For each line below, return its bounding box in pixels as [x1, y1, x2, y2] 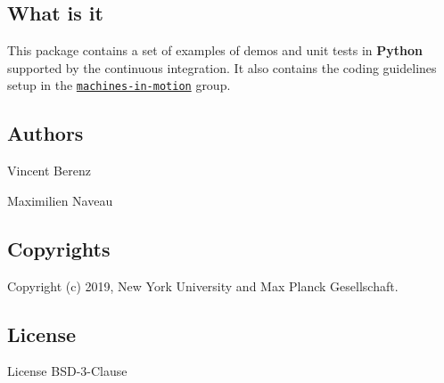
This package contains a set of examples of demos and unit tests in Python [7, 41, 423, 60]
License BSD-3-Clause [7, 362, 127, 380]
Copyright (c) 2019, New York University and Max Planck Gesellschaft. [7, 276, 399, 295]
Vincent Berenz [7, 161, 91, 180]
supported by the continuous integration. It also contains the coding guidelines [7, 58, 437, 77]
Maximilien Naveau [7, 191, 113, 209]
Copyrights [7, 234, 111, 262]
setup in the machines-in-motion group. [7, 76, 231, 94]
